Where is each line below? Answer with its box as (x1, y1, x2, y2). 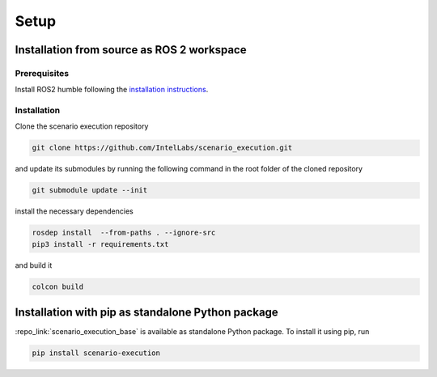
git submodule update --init (32, 186, 148, 195)
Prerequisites (15, 67, 69, 78)
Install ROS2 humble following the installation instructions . (15, 85, 209, 95)
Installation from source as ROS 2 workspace (15, 43, 247, 57)
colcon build (32, 282, 84, 291)
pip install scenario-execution (32, 349, 161, 358)
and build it (15, 260, 53, 270)
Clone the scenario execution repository (15, 121, 149, 131)
